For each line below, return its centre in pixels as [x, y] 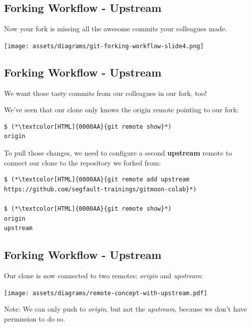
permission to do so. [35, 318]
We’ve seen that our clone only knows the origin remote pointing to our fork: [122, 110]
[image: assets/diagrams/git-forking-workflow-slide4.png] [104, 46]
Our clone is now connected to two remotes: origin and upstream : [104, 275]
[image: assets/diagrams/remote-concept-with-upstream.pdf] [106, 293]
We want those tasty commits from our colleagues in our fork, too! [106, 93]
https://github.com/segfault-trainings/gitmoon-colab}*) [100, 189]
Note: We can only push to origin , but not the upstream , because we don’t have [125, 309]
